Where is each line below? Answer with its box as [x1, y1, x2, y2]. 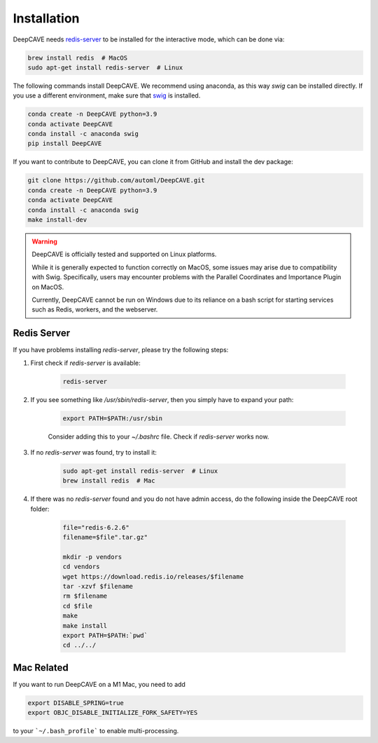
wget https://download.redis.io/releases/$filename [62, 573, 244, 580]
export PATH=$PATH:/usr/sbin [62, 414, 163, 422]
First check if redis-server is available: [30, 359, 141, 367]
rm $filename [62, 592, 108, 600]
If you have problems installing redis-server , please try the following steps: [13, 346, 229, 354]
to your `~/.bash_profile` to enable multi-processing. [13, 727, 179, 735]
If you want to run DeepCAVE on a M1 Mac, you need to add [13, 680, 185, 688]
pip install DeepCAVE [27, 140, 102, 147]
